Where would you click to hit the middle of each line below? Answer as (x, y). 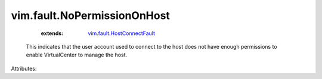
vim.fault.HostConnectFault (121, 33)
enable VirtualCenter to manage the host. (77, 55)
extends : (52, 33)
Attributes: (24, 68)
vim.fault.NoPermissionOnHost (90, 15)
